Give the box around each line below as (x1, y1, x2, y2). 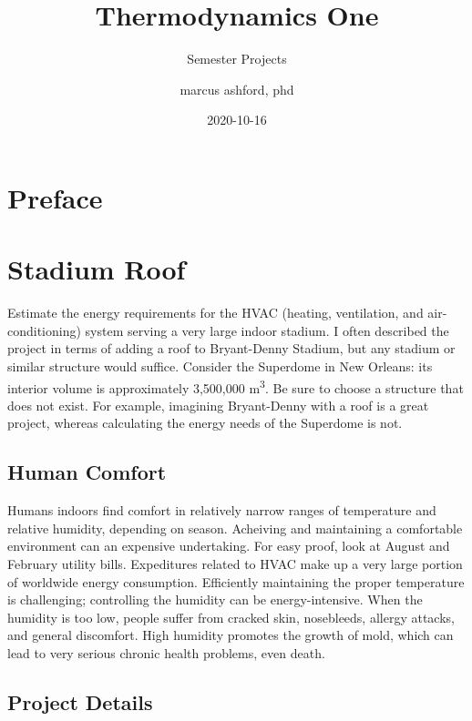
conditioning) (7, 320, 81, 340)
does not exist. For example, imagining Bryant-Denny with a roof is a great (7, 395, 429, 414)
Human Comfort (7, 458, 167, 486)
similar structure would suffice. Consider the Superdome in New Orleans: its (7, 357, 433, 375)
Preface (7, 178, 103, 216)
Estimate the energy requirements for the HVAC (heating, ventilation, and (7, 303, 424, 322)
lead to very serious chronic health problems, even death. (7, 643, 325, 662)
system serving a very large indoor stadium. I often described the (85, 320, 449, 340)
